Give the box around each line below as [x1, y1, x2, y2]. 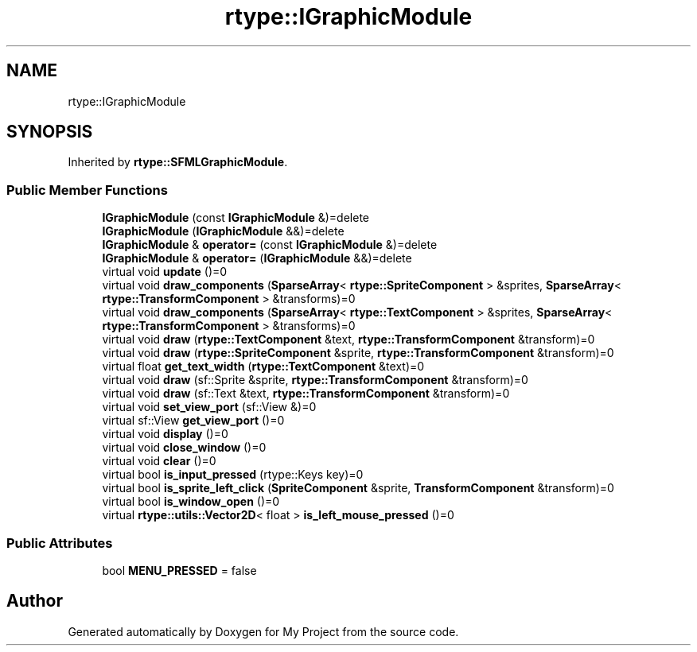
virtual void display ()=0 [102, 427, 228, 441]
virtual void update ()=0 [102, 265, 228, 279]
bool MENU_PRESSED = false [102, 563, 257, 577]
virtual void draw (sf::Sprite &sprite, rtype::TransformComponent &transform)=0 [102, 373, 528, 387]
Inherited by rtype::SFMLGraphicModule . [68, 155, 288, 169]
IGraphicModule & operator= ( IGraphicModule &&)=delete [102, 251, 412, 266]
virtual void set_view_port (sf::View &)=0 [102, 400, 317, 414]
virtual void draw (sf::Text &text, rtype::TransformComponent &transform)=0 [102, 386, 510, 401]
